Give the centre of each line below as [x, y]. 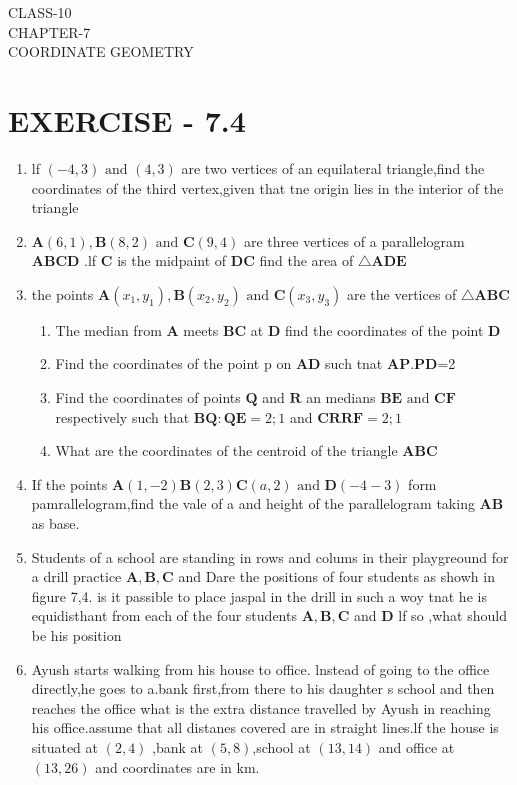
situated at [64, 746]
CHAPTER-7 [49, 31]
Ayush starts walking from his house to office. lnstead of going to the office [260, 668]
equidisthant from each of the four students [164, 615]
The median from [108, 329]
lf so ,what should [452, 615]
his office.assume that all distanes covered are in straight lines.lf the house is [265, 727]
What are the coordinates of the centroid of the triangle [226, 450]
